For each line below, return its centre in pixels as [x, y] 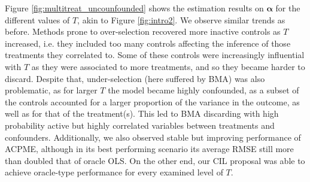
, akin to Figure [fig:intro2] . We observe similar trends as [181, 19]
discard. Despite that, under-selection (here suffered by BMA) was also [135, 78]
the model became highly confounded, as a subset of [203, 90]
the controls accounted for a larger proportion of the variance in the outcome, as [152, 101]
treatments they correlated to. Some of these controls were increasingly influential [155, 55]
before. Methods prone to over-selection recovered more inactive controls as [143, 31]
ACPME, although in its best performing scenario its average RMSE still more [149, 149]
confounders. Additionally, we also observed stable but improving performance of [153, 137]
